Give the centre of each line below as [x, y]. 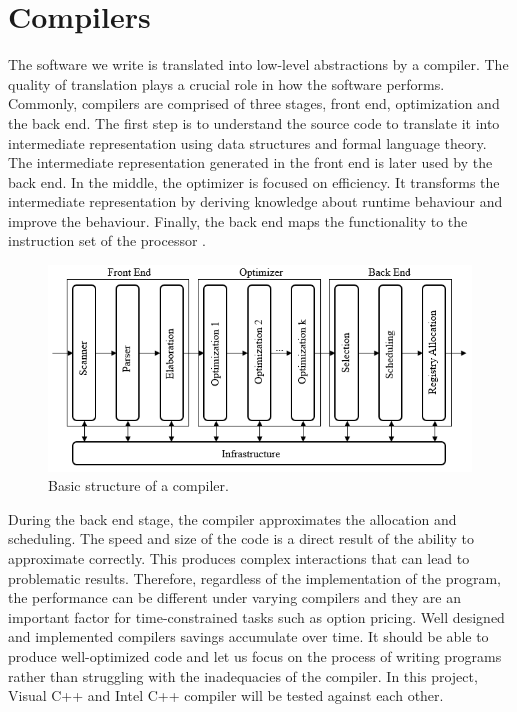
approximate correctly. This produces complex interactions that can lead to [239, 558]
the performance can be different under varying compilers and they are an [235, 597]
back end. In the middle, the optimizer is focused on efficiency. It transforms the [254, 181]
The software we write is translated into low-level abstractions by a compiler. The [258, 64]
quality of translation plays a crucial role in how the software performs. [226, 83]
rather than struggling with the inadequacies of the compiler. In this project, [243, 675]
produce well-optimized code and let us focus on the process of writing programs [255, 656]
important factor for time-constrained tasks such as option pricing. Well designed [256, 616]
